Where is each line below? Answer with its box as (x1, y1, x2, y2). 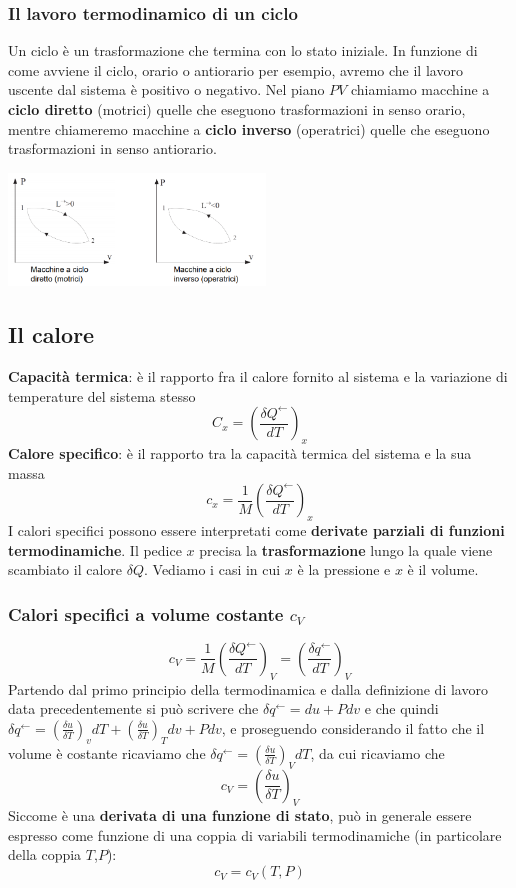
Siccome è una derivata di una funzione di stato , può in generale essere (8, 805, 472, 826)
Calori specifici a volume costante (8, 601, 284, 626)
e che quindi (364, 698, 439, 719)
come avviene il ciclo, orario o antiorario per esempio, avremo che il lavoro (8, 59, 463, 80)
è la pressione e (297, 559, 391, 580)
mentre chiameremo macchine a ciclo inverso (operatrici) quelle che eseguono (8, 118, 490, 139)
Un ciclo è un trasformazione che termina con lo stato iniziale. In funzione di (8, 40, 478, 61)
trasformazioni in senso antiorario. (8, 138, 217, 159)
